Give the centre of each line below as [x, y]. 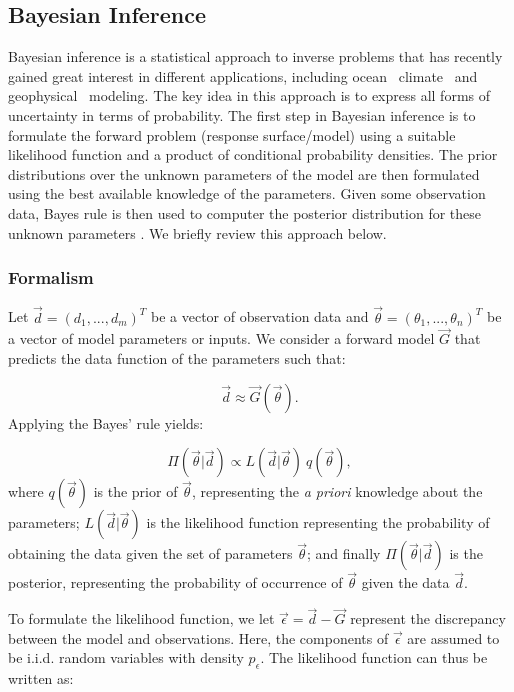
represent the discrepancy [428, 618]
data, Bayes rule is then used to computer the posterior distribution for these [245, 212]
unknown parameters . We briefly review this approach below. [197, 232]
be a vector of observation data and [259, 316]
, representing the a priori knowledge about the [337, 491]
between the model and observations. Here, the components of [198, 637]
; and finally [343, 553]
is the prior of [135, 491]
